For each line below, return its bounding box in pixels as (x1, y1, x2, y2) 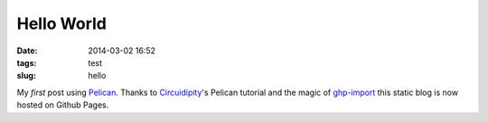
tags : (16, 57, 37, 68)
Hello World (16, 14, 108, 33)
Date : (16, 45, 38, 56)
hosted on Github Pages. (16, 99, 109, 110)
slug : (16, 70, 36, 81)
